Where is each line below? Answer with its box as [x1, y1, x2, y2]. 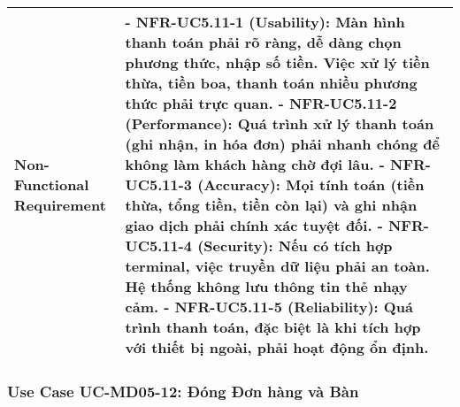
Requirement [14, 195, 106, 215]
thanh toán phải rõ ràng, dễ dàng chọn [125, 32, 402, 52]
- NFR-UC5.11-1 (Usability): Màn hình [125, 12, 405, 32]
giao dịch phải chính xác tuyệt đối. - [125, 215, 383, 235]
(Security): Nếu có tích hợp [197, 235, 393, 256]
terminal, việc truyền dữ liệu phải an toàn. [125, 256, 430, 276]
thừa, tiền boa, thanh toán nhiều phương [125, 73, 418, 93]
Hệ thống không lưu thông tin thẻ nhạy [125, 276, 408, 296]
